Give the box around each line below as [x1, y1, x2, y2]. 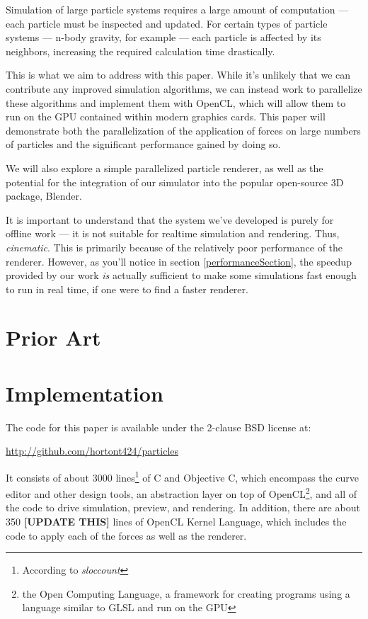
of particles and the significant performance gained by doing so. [6, 137, 281, 152]
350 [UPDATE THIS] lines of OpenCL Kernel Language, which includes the [6, 514, 347, 529]
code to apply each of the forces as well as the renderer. [6, 528, 247, 543]
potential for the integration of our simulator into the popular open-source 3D [6, 174, 344, 189]
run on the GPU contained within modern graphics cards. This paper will [6, 109, 326, 124]
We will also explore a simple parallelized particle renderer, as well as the [6, 160, 323, 175]
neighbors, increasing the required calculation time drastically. [6, 43, 275, 58]
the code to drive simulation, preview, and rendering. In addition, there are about [6, 500, 360, 515]
